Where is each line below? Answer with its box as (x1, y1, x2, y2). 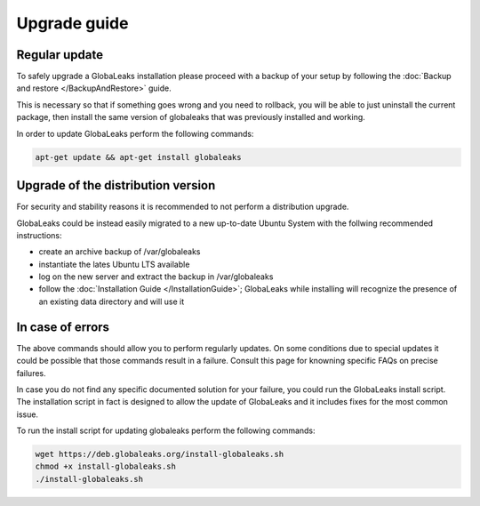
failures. (16, 367, 46, 378)
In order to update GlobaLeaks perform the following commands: (16, 128, 254, 139)
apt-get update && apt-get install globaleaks (35, 152, 242, 162)
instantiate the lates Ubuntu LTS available (38, 259, 190, 269)
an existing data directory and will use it (38, 296, 185, 307)
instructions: (16, 229, 62, 240)
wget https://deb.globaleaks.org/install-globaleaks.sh (35, 449, 284, 460)
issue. (16, 409, 39, 420)
